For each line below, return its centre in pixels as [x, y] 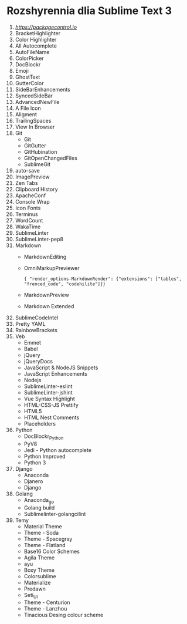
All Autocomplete [36, 46]
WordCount [29, 220]
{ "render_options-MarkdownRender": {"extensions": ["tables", [103, 279]
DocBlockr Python [44, 437]
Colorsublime [40, 576]
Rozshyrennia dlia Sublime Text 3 [89, 11]
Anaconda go [39, 500]
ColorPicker [29, 58]
